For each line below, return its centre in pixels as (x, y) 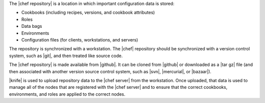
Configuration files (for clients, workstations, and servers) (80, 40)
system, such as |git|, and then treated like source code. (66, 56)
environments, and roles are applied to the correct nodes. (67, 94)
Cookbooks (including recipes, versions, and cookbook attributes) (88, 13)
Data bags (32, 26)
